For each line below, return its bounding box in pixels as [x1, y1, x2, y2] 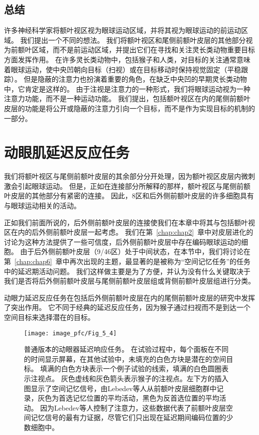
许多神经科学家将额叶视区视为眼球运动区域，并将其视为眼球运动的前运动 [4, 25, 241, 35]
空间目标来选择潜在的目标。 [4, 311, 95, 322]
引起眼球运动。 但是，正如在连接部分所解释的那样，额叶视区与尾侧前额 [17, 180, 251, 191]
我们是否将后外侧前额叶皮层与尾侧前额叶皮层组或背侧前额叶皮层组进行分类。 [4, 276, 255, 286]
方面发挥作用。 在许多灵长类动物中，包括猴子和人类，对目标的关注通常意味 [4, 54, 251, 64]
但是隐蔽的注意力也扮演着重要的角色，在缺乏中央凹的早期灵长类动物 [23, 74, 247, 84]
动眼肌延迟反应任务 [4, 142, 130, 162]
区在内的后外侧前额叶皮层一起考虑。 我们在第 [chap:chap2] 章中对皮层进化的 [4, 227, 254, 237]
